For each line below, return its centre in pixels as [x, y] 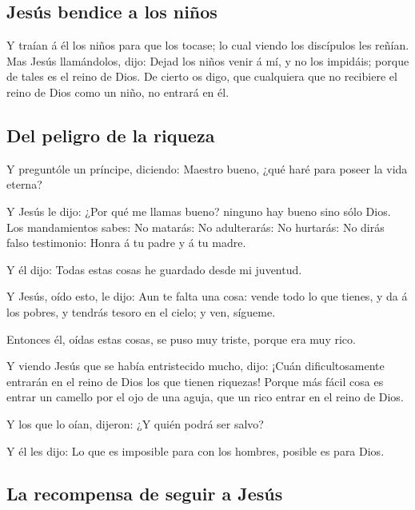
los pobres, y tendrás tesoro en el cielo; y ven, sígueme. [141, 311]
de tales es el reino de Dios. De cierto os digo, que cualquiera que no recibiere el [202, 76]
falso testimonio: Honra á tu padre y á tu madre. [126, 243]
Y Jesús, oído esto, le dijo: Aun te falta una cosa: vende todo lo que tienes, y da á [207, 296]
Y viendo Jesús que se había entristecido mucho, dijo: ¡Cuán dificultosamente [196, 366]
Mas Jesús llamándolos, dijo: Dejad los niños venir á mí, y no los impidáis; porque [208, 60]
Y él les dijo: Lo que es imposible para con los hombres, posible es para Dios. [196, 450]
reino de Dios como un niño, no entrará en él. [118, 92]
